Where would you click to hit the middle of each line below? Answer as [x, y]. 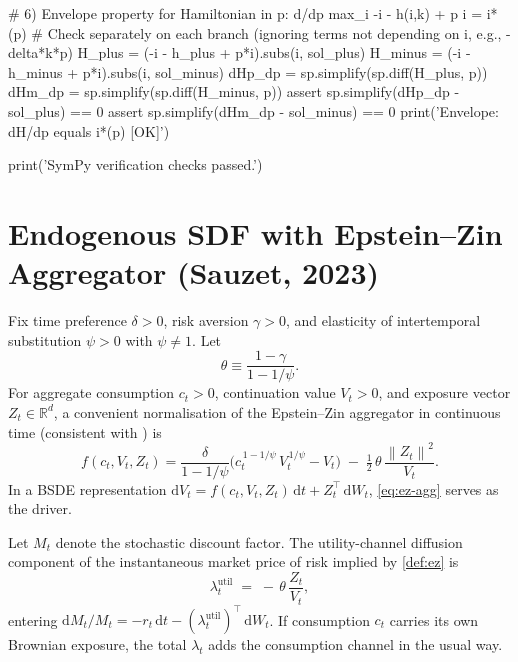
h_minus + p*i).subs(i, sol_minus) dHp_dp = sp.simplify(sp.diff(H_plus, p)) [248, 71]
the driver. [40, 508]
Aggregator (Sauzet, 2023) [194, 272]
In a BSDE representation [87, 488]
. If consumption [319, 619]
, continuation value [275, 392]
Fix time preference [67, 320]
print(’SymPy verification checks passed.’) [135, 164]
